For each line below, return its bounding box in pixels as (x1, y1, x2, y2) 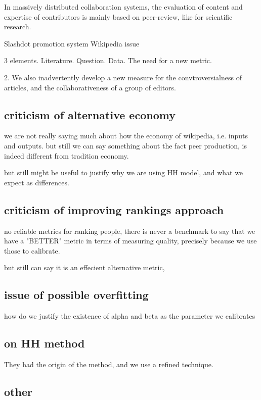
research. (4, 21, 31, 32)
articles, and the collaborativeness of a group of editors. (4, 82, 176, 92)
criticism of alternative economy (4, 107, 176, 122)
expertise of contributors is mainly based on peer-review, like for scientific (4, 11, 233, 22)
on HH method (4, 335, 85, 351)
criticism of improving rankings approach (4, 202, 224, 217)
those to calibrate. (4, 245, 60, 256)
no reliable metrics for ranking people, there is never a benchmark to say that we (4, 225, 255, 236)
